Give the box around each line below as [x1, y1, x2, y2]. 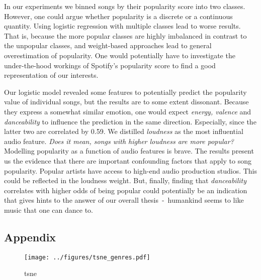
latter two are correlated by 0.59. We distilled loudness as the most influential [4, 126, 243, 136]
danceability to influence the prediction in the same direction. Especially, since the [4, 116, 256, 126]
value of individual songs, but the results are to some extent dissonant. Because [4, 96, 249, 107]
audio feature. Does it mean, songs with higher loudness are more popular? [4, 135, 234, 146]
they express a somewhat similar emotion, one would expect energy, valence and [4, 106, 251, 116]
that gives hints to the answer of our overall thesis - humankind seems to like [4, 195, 244, 205]
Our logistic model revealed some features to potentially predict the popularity [4, 86, 247, 97]
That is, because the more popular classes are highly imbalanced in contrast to [4, 30, 247, 41]
